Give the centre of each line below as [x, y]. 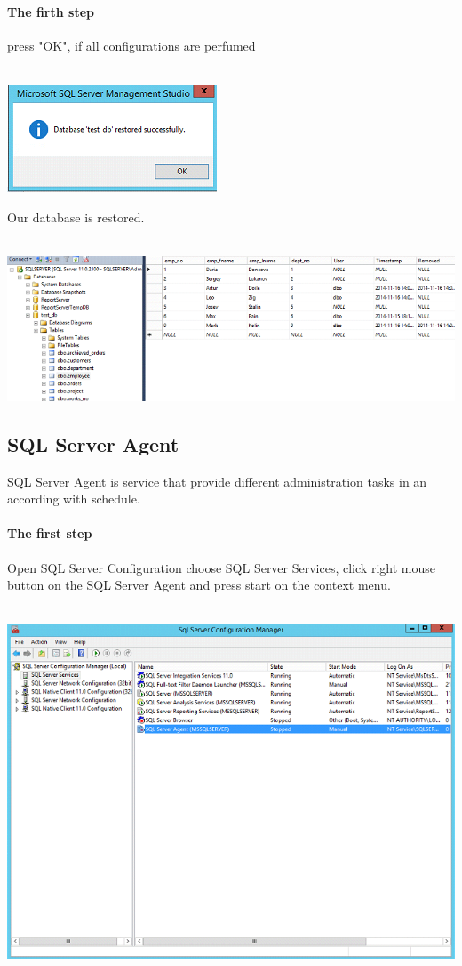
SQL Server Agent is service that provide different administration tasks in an [217, 481]
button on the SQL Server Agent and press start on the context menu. [199, 585]
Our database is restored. [76, 217]
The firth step [51, 11]
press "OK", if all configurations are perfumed [131, 45]
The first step [50, 533]
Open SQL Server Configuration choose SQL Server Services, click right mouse [221, 567]
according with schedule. [74, 499]
